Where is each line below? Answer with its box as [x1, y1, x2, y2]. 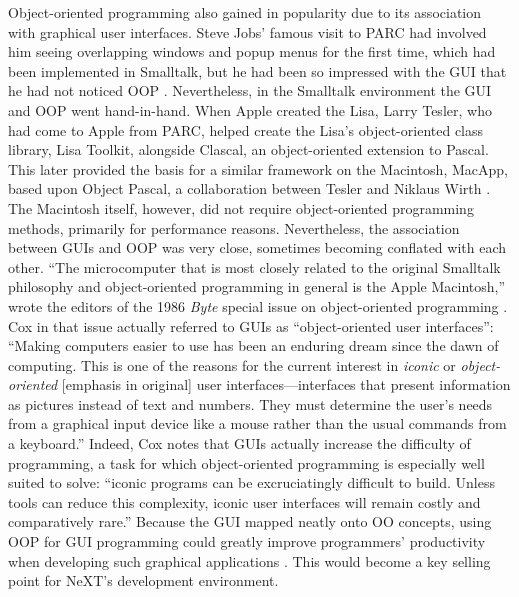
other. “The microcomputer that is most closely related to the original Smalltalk [8, 256, 501, 277]
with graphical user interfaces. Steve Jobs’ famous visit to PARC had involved [8, 21, 487, 42]
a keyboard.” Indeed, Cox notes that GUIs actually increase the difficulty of [8, 433, 471, 454]
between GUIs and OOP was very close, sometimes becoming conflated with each [8, 237, 507, 258]
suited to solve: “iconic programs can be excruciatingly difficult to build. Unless [8, 472, 496, 493]
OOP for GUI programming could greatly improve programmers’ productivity [8, 531, 486, 552]
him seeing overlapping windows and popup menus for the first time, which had [8, 41, 496, 62]
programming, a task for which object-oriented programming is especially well [8, 452, 485, 473]
